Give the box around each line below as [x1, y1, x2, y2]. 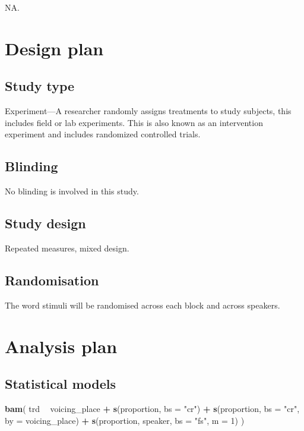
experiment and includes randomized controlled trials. [5, 128, 201, 140]
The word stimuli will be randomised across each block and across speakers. [5, 298, 280, 311]
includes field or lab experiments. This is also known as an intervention [5, 116, 263, 128]
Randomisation [5, 270, 99, 289]
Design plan [5, 36, 104, 60]
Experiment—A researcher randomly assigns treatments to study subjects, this [5, 105, 292, 117]
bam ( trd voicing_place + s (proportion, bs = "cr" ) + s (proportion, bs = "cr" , [5, 402, 300, 414]
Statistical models [5, 375, 116, 393]
